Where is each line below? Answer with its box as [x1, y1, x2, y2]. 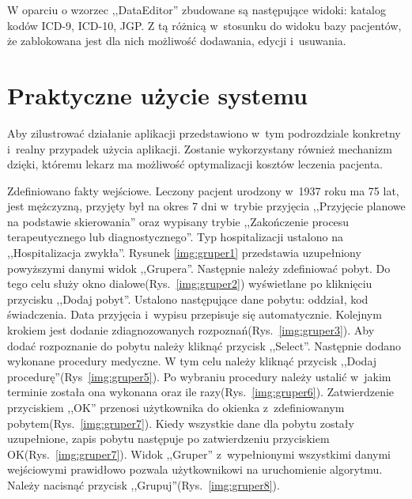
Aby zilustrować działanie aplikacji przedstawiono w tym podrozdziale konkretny [7, 124, 401, 141]
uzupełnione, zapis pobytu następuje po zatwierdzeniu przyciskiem [7, 430, 330, 447]
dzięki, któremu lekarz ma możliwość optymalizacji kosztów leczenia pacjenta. [7, 156, 383, 172]
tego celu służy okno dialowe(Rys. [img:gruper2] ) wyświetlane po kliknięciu [7, 275, 372, 292]
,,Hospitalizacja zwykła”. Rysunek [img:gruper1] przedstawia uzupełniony [7, 244, 361, 261]
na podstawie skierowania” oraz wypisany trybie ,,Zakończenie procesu [7, 213, 350, 229]
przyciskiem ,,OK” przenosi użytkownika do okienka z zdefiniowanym [7, 399, 345, 415]
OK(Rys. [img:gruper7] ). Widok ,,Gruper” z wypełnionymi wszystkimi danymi [7, 445, 391, 462]
